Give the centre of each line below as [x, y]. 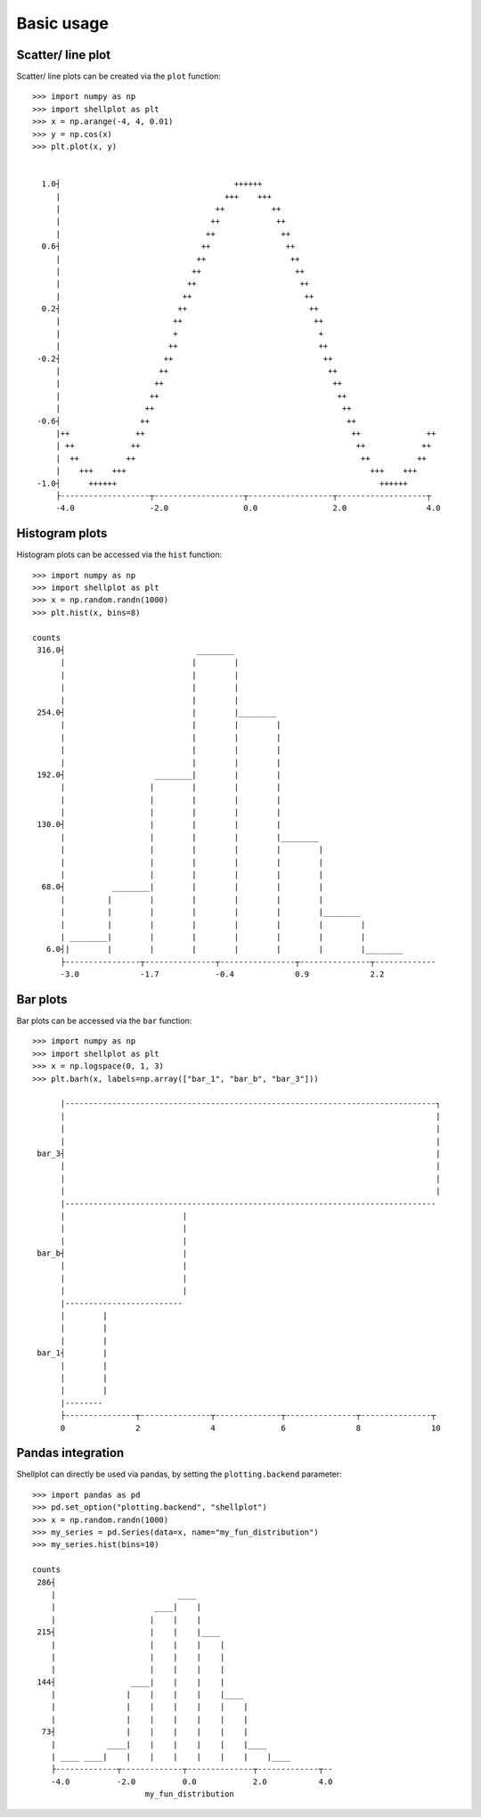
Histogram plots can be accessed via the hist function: [119, 555]
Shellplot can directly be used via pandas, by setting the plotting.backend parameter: [179, 1474]
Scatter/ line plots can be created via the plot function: [119, 77]
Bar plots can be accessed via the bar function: [104, 1021]
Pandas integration [70, 1453]
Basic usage [62, 23]
